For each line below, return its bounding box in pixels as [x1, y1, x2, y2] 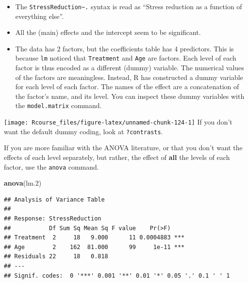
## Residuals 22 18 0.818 [4, 253, 108, 260]
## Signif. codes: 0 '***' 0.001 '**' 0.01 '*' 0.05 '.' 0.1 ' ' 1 [4, 272, 230, 279]
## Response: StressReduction [4, 215, 101, 222]
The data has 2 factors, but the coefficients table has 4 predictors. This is [15, 43, 234, 53]
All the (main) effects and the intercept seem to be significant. [15, 27, 201, 37]
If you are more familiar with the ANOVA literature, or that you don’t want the [4, 142, 243, 153]
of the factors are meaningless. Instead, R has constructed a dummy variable [15, 72, 243, 82]
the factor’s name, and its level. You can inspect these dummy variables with [15, 91, 245, 101]
